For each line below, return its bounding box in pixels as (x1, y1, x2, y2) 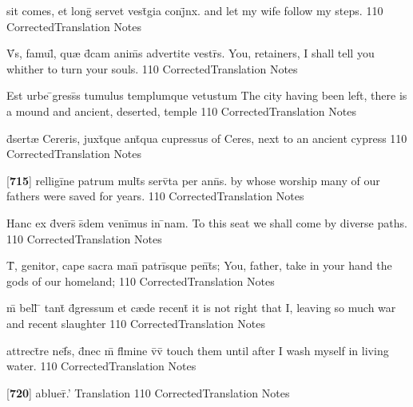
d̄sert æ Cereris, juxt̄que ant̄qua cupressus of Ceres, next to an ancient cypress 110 (6, 129, 407, 146)
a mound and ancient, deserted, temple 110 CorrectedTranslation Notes (6, 102, 356, 119)
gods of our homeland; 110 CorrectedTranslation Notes (6, 272, 275, 289)
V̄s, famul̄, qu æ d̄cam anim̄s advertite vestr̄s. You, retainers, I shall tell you (6, 45, 375, 61)
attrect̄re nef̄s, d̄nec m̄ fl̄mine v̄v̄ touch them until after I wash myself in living (6, 342, 389, 358)
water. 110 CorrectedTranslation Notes (6, 358, 197, 374)
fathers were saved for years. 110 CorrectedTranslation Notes (6, 188, 304, 204)
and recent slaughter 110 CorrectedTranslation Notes (6, 314, 265, 331)
